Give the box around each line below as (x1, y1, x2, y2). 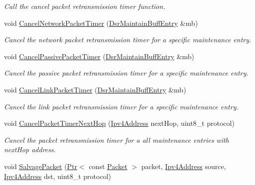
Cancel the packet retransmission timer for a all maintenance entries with (4, 134, 229, 145)
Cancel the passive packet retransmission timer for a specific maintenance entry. (4, 68, 249, 78)
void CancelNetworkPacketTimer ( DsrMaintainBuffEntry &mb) (4, 17, 198, 28)
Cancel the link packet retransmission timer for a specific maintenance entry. (4, 101, 239, 111)
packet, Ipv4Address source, (141, 161, 226, 171)
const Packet (89, 161, 127, 171)
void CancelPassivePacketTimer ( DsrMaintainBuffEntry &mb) (4, 51, 195, 61)
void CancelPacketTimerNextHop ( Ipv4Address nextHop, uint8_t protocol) (4, 118, 235, 128)
